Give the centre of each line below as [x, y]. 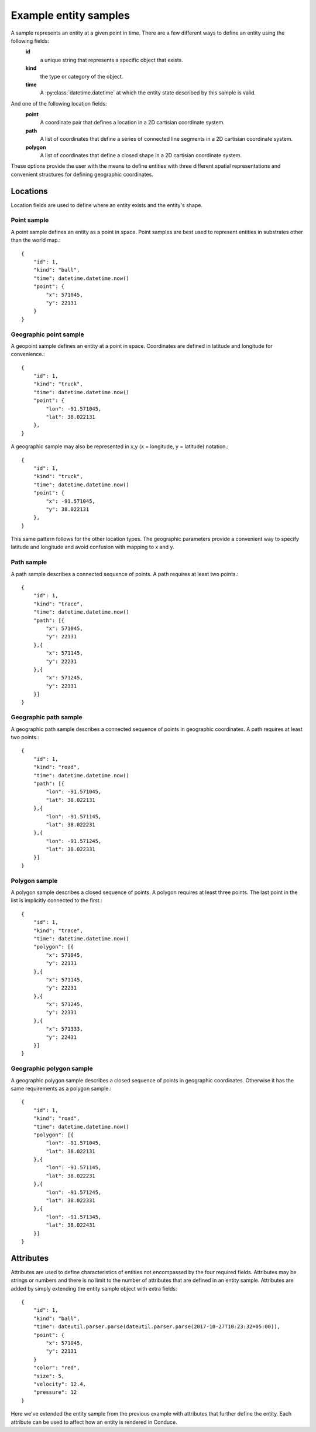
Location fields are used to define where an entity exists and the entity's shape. [107, 205]
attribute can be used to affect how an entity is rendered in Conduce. [94, 1422]
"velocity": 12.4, [60, 1384]
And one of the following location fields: [59, 103]
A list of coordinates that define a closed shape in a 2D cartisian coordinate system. [141, 155]
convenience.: [28, 354]
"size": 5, [49, 1376]
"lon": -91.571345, [74, 1217]
